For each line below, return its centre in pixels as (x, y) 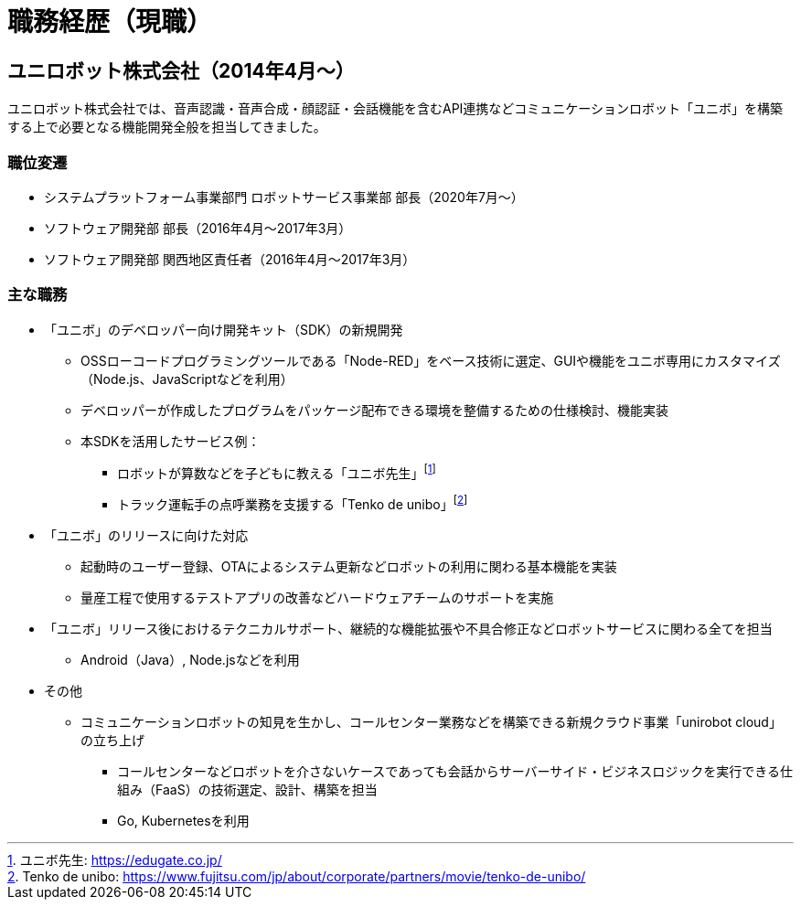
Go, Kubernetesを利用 (183, 820)
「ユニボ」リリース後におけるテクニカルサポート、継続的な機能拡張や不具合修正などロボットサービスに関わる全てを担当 (408, 628)
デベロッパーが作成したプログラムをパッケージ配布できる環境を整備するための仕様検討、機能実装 (375, 410)
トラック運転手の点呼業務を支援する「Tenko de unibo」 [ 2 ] (293, 503)
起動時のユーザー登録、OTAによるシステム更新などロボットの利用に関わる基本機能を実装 (349, 566)
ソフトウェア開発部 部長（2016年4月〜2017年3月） (198, 228)
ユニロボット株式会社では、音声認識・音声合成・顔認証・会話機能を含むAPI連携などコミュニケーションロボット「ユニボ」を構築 (395, 109)
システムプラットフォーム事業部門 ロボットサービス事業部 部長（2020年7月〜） (284, 197)
